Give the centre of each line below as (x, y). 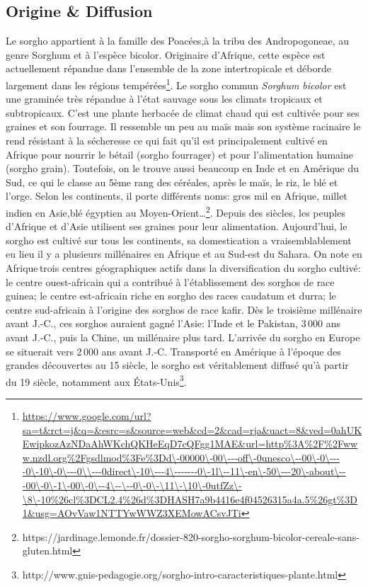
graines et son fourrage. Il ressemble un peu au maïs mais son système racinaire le (183, 126)
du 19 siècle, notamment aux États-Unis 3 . (96, 380)
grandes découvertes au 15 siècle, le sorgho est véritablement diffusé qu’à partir (177, 365)
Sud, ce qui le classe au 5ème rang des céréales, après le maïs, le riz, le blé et (172, 182)
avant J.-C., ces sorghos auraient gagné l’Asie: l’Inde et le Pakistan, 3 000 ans (173, 323)
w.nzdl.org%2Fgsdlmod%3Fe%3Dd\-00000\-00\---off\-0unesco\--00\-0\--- (181, 457)
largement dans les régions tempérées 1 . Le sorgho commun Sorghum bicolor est (176, 84)
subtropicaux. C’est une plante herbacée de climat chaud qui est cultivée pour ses (183, 112)
